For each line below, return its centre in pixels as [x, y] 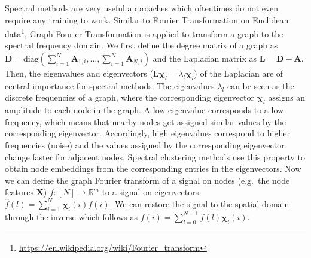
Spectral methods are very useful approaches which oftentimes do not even [142, 8]
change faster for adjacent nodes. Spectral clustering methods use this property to [155, 157]
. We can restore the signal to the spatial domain [199, 203]
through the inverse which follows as [71, 216]
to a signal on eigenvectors [150, 192]
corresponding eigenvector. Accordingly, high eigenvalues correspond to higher [147, 133]
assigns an [287, 97]
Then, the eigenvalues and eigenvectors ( [79, 73]
